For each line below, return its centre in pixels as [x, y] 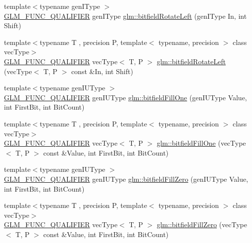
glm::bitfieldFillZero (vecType [202, 224]
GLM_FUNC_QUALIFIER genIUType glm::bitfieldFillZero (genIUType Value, [126, 179]
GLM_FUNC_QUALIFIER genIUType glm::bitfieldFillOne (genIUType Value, [126, 97]
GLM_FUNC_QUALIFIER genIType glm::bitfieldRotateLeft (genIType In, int [126, 16]
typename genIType [70, 6]
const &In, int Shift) [102, 71]
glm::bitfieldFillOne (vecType [201, 143]
